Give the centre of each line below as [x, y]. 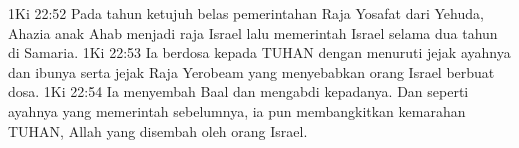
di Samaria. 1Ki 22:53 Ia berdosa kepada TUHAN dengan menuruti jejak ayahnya [259, 52]
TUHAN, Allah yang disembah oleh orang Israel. [158, 130]
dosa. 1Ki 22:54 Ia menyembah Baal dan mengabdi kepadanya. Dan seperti [238, 91]
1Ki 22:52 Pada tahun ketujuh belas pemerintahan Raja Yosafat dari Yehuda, [246, 13]
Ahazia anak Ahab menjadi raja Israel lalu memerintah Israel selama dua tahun [253, 32]
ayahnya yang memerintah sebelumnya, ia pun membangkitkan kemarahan [237, 110]
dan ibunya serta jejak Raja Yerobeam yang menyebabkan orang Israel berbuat [251, 71]
